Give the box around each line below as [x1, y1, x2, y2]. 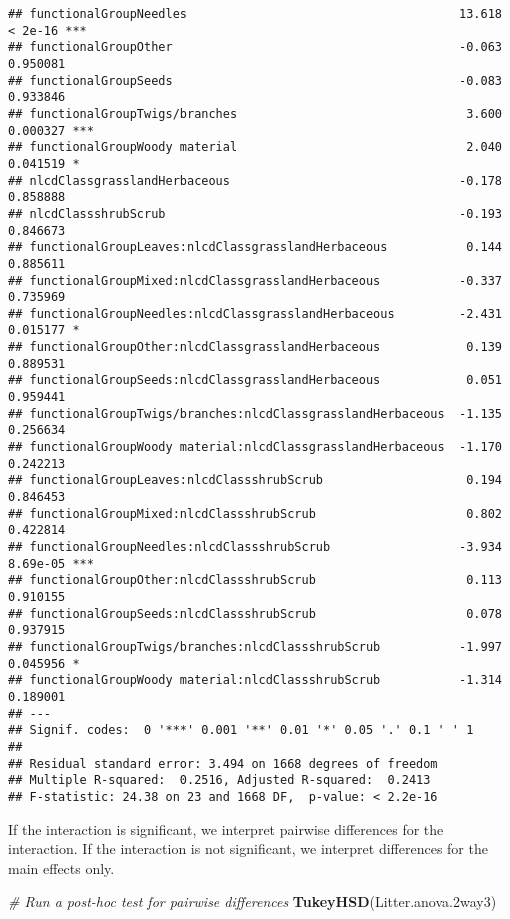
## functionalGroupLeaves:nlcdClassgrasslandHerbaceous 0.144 [8, 240, 502, 255]
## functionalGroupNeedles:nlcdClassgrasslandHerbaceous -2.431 [8, 306, 502, 321]
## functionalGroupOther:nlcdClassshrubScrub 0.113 [8, 573, 502, 588]
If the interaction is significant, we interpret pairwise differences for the [8, 818, 444, 839]
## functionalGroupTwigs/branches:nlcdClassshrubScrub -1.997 [8, 639, 502, 654]
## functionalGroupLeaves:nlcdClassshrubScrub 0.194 [8, 473, 502, 488]
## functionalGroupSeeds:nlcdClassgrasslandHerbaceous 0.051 [8, 373, 502, 388]
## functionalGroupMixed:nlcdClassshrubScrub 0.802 [8, 506, 502, 521]
